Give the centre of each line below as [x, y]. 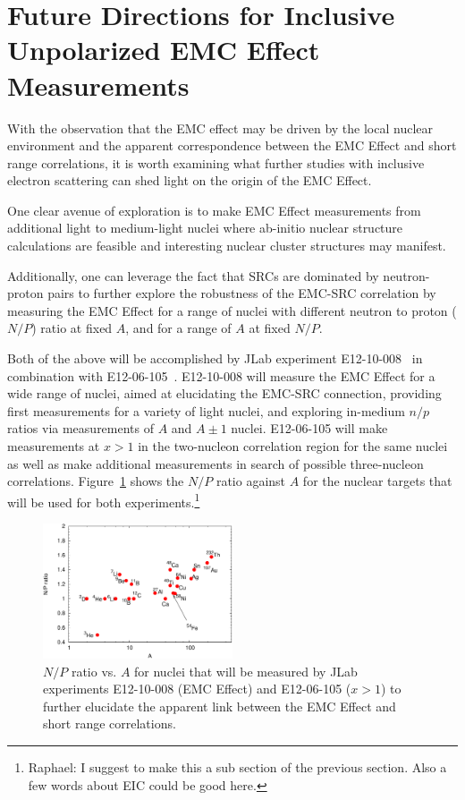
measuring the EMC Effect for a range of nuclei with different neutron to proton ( [232, 310]
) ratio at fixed [72, 328]
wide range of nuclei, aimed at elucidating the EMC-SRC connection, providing [224, 393]
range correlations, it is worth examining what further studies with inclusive [216, 162]
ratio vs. [94, 671]
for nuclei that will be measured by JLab [246, 671]
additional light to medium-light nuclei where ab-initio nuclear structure [205, 228]
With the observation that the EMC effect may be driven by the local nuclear [220, 128]
